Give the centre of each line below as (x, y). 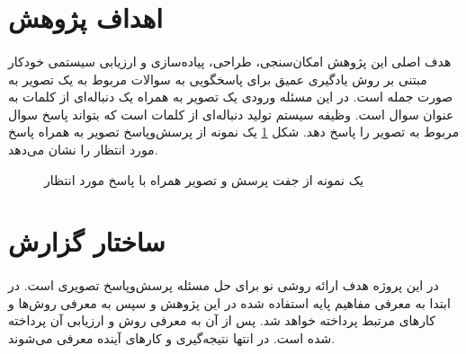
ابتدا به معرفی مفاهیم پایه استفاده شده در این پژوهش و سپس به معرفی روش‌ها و (229, 302)
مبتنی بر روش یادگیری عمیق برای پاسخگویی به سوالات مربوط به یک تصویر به (218, 79)
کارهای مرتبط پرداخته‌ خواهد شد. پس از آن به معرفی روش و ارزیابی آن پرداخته (222, 320)
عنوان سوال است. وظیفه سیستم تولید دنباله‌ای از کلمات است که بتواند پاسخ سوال (231, 114)
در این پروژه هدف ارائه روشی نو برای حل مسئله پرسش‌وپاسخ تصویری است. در (224, 285)
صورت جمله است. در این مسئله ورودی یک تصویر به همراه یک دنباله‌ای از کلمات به (231, 97)
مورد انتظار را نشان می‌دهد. (83, 149)
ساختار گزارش (87, 241)
